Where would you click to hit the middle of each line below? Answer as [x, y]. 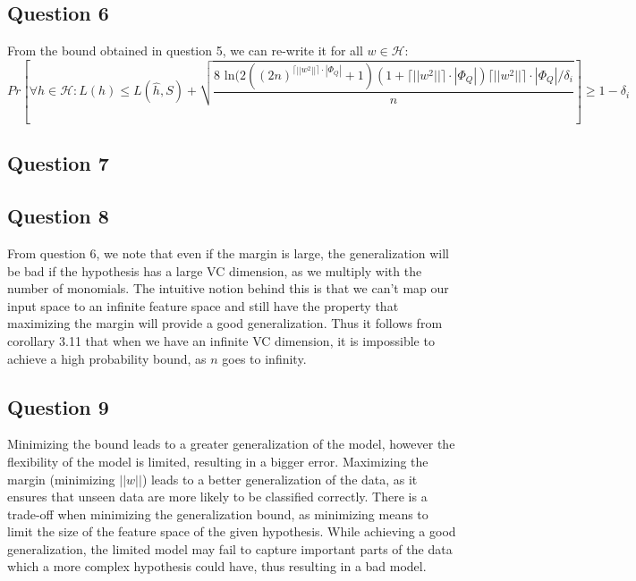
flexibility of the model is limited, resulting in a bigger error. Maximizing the [218, 461]
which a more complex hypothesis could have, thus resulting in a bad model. [217, 566]
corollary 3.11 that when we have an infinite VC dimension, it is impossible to [221, 340]
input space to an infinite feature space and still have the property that [203, 305]
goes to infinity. [264, 358]
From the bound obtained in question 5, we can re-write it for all [185, 51]
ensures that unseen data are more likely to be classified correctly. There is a [217, 497]
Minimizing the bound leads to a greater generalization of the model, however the [231, 444]
